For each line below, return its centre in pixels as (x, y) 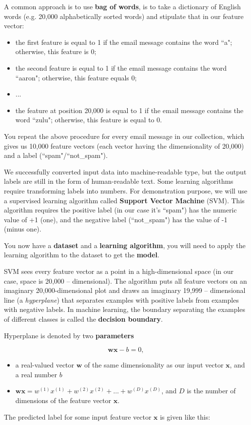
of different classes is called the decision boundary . (83, 319)
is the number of (211, 391)
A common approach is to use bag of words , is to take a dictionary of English (123, 6)
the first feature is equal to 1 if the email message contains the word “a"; (124, 42)
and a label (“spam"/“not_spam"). (56, 155)
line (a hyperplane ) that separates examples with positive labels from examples (121, 299)
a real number (36, 374)
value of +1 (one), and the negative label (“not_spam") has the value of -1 (116, 219)
